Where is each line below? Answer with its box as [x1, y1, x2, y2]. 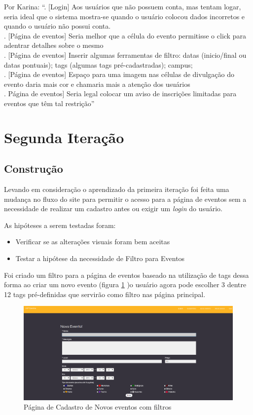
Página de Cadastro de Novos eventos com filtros [24, 402, 172, 412]
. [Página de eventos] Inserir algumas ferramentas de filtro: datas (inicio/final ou [4, 49, 247, 60]
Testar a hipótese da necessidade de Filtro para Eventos [15, 253, 185, 264]
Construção [4, 161, 63, 176]
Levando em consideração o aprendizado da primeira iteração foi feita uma [4, 184, 229, 194]
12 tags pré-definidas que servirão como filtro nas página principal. [4, 289, 206, 299]
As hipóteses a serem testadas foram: [4, 220, 116, 230]
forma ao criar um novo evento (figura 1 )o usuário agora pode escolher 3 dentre [4, 279, 247, 290]
